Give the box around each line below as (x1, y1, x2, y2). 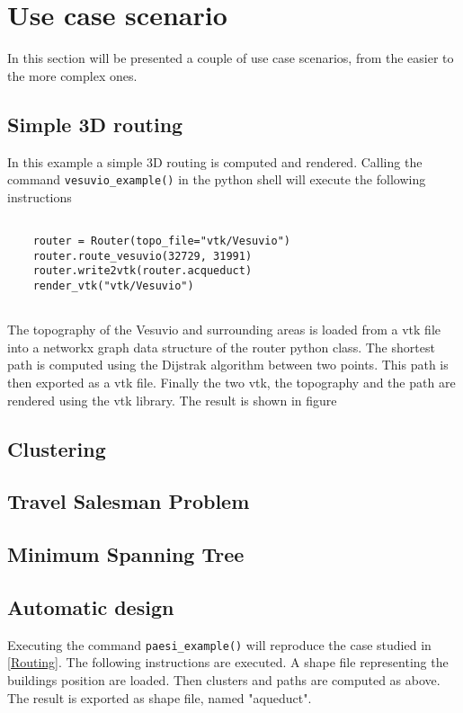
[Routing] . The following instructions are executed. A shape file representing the (7, 653, 449, 672)
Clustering (7, 434, 106, 462)
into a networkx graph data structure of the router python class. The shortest (7, 337, 435, 356)
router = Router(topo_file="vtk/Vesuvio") (32, 235, 290, 248)
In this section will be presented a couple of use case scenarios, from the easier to (7, 49, 454, 67)
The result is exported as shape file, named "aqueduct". (7, 688, 312, 707)
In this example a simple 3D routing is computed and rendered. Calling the (7, 152, 423, 171)
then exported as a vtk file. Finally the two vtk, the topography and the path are (7, 373, 456, 392)
